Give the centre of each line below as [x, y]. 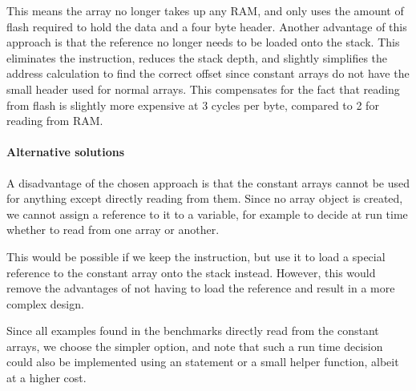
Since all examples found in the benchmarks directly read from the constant [193, 331]
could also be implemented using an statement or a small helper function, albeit [203, 362]
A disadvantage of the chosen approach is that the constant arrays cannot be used [208, 182]
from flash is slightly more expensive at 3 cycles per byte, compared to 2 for [193, 105]
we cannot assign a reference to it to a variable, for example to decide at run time [207, 214]
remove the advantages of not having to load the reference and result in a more [201, 288]
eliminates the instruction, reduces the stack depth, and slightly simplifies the [197, 57]
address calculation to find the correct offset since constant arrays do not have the [208, 73]
